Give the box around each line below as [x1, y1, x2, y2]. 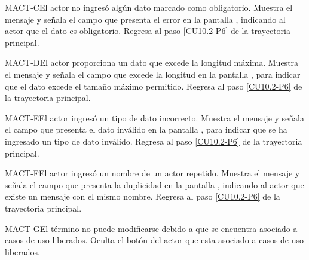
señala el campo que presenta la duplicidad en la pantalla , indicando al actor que [5, 178, 304, 191]
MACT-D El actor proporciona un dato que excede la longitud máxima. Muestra [5, 56, 299, 69]
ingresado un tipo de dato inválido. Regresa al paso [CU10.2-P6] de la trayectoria [5, 134, 302, 147]
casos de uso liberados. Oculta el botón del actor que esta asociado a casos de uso [5, 234, 304, 246]
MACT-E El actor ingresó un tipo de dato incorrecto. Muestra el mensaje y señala [5, 111, 304, 124]
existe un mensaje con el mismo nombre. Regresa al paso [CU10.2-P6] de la [5, 190, 280, 203]
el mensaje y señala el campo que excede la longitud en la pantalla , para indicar [5, 68, 301, 80]
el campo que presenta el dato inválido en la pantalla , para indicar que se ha [5, 123, 287, 136]
